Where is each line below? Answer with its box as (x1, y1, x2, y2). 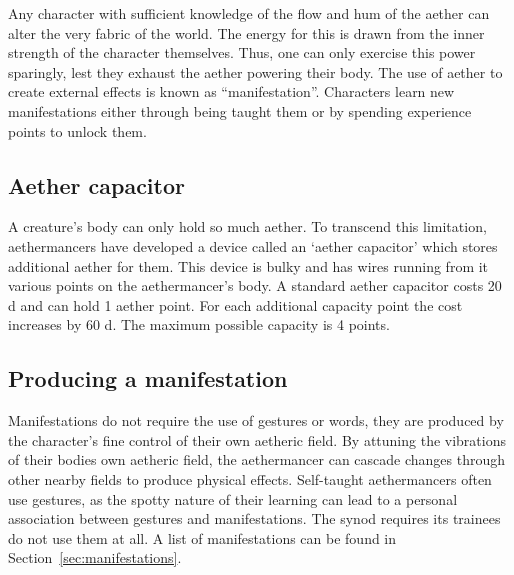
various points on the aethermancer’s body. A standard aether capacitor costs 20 (8, 275, 502, 296)
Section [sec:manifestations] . (8, 547, 182, 568)
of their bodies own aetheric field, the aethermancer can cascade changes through (8, 449, 506, 470)
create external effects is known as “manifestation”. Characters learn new (8, 81, 455, 102)
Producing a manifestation (8, 363, 288, 394)
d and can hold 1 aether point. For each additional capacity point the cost (8, 294, 463, 315)
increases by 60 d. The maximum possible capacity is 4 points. (8, 314, 390, 335)
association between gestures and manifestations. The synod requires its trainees (8, 508, 501, 529)
